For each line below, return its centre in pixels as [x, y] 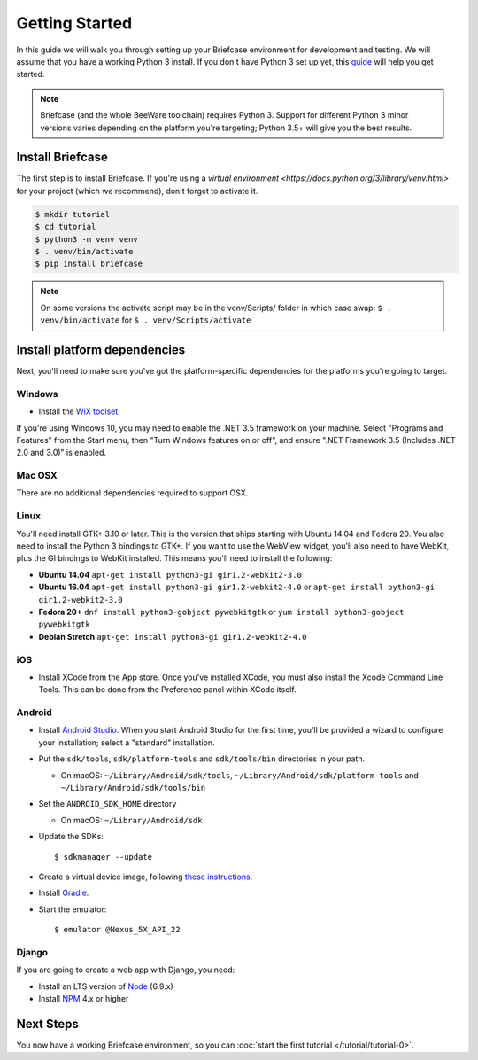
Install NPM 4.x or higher [84, 999]
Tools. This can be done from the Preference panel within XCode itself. [167, 690]
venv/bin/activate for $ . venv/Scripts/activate [146, 320]
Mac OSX [37, 476]
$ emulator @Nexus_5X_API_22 [117, 930]
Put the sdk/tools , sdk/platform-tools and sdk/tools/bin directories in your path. [202, 759]
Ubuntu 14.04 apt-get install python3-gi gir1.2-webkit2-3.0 [170, 574]
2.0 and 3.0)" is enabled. [61, 453]
